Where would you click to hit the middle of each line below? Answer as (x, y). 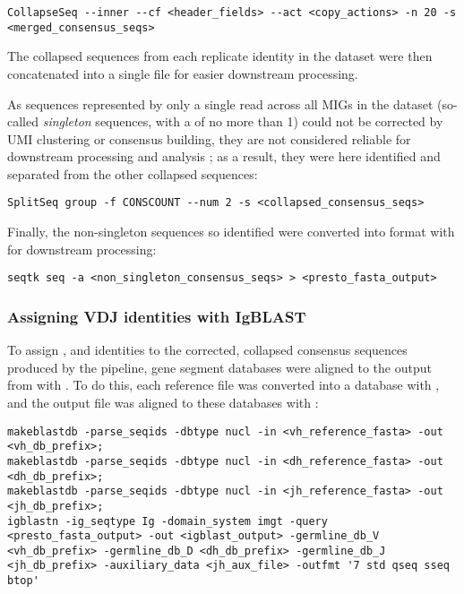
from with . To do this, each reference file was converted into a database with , (223, 385)
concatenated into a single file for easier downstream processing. (183, 73)
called (23, 121)
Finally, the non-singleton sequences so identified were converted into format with (231, 232)
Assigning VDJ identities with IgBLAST (157, 316)
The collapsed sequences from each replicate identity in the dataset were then (220, 56)
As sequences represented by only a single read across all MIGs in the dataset (220, 103)
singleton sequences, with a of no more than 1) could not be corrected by (243, 121)
